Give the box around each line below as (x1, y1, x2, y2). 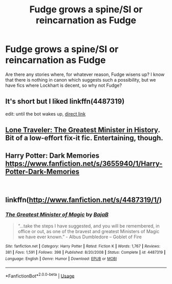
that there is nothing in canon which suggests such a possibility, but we (5, 77, 156, 83)
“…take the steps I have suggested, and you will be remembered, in (17, 222, 160, 229)
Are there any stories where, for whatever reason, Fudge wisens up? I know (5, 71, 165, 78)
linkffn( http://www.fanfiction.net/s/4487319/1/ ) (5, 196, 162, 204)
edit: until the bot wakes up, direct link (5, 110, 86, 117)
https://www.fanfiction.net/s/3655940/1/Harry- (5, 159, 163, 168)
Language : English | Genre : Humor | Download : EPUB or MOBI (5, 256, 117, 261)
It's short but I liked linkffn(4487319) (5, 97, 125, 106)
